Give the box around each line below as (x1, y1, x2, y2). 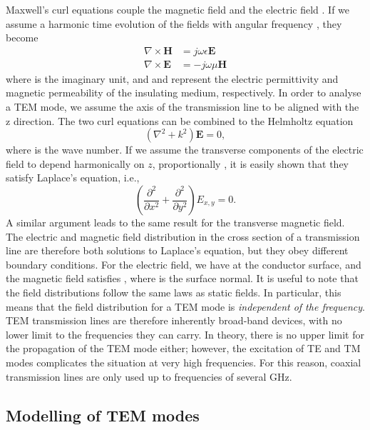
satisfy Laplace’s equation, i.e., (6, 170, 140, 185)
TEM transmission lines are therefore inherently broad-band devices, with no (6, 313, 342, 328)
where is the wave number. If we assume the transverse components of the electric (6, 142, 364, 157)
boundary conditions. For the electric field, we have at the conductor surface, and (6, 256, 361, 271)
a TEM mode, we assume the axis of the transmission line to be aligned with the (6, 99, 359, 114)
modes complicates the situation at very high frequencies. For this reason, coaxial (6, 354, 361, 369)
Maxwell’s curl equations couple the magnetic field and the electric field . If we (6, 2, 350, 16)
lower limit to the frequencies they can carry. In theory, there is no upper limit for (6, 326, 364, 341)
